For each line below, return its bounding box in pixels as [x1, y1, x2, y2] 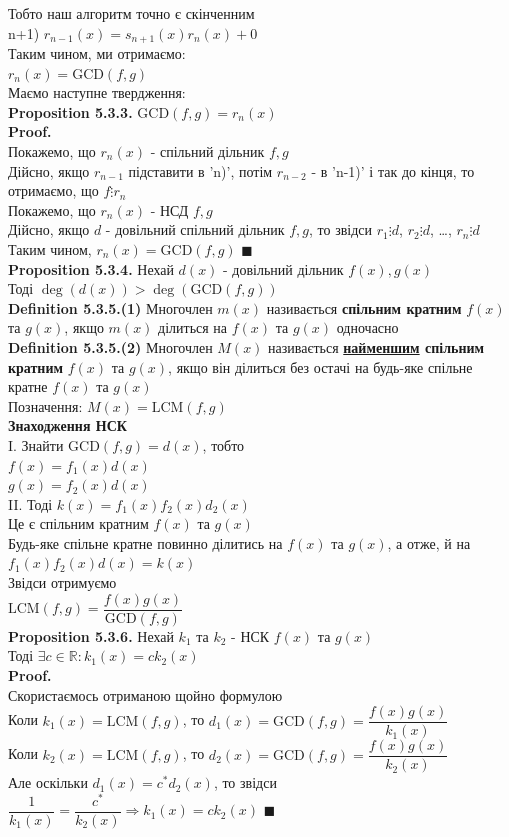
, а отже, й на [387, 532, 471, 553]
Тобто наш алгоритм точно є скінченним [8, 3, 255, 23]
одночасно [336, 317, 399, 338]
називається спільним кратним [266, 297, 462, 318]
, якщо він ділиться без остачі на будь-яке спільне [168, 356, 473, 377]
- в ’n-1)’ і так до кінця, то [311, 160, 475, 181]
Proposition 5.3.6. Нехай [8, 625, 174, 646]
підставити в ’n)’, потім [128, 160, 273, 181]
